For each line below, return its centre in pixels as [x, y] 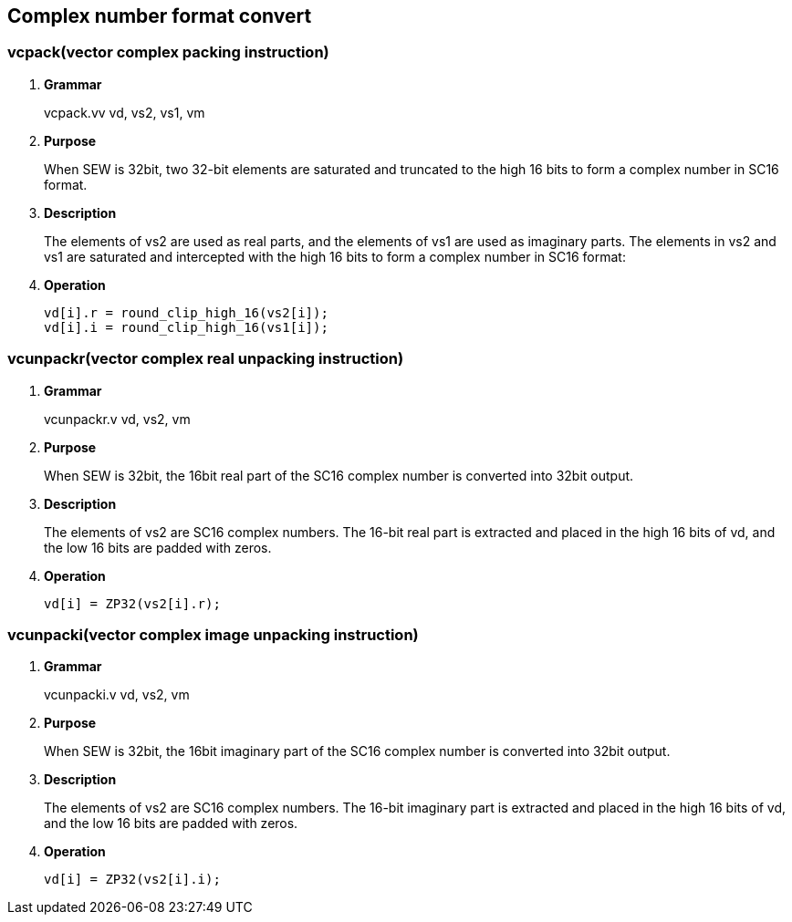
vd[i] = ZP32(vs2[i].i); [132, 880]
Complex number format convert [160, 16]
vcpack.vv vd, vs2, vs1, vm [125, 112]
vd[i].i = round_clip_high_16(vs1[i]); [186, 327]
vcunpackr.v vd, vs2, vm [117, 419]
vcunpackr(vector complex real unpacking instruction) [206, 359]
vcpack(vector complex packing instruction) [168, 52]
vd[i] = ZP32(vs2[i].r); [132, 603]
